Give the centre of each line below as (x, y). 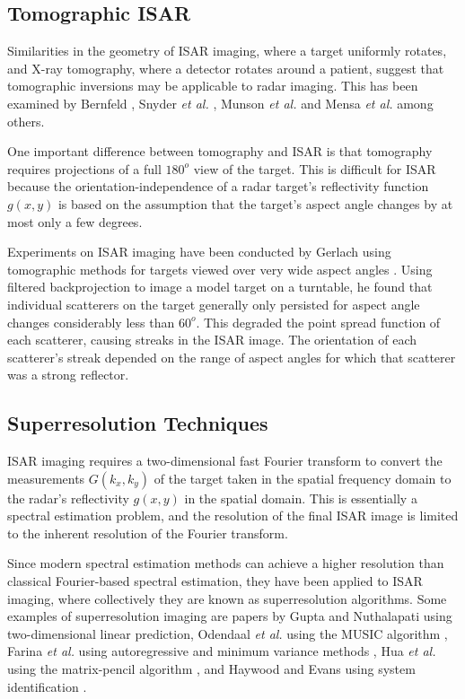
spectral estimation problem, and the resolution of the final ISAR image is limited (233, 516)
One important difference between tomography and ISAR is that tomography (220, 151)
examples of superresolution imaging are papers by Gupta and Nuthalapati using (230, 616)
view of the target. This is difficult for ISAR (315, 168)
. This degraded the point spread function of (318, 322)
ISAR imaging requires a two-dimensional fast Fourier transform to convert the (225, 461)
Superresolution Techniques (138, 423)
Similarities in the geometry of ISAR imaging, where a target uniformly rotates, (227, 51)
